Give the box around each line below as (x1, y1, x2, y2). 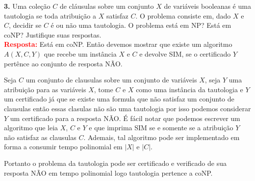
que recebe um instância (44, 48, 117, 59)
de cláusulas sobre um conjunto (59, 1, 154, 11)
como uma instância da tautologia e (136, 84, 243, 94)
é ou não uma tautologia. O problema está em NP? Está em (51, 20, 231, 30)
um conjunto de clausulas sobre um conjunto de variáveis (25, 75, 197, 85)
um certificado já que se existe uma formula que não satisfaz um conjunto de (4, 94, 234, 104)
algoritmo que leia (4, 122, 58, 133)
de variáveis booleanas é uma (164, 1, 251, 11)
